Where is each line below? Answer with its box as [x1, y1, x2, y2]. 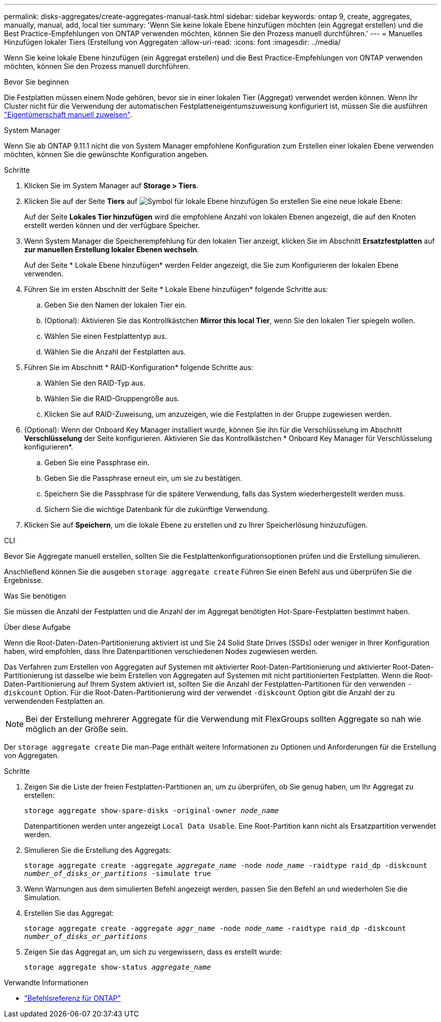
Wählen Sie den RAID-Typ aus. [44, 379, 145, 387]
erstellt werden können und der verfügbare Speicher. [24, 221, 200, 230]
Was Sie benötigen [4, 592, 66, 600]
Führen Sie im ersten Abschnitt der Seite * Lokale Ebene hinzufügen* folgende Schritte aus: [24, 285, 328, 294]
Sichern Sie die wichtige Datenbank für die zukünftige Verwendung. [44, 505, 269, 514]
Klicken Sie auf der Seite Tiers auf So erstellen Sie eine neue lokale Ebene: [24, 197, 403, 205]
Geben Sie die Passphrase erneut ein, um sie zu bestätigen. [44, 474, 242, 482]
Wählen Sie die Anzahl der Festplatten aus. [44, 347, 186, 356]
